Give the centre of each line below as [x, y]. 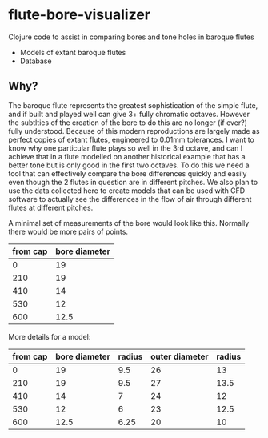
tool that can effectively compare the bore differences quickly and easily [128, 173]
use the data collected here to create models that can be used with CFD [127, 191]
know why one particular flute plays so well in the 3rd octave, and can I [126, 148]
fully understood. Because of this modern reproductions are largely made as [134, 131]
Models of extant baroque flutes [73, 52]
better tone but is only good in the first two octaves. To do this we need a [129, 165]
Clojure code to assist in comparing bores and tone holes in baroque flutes [131, 37]
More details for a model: [50, 336]
